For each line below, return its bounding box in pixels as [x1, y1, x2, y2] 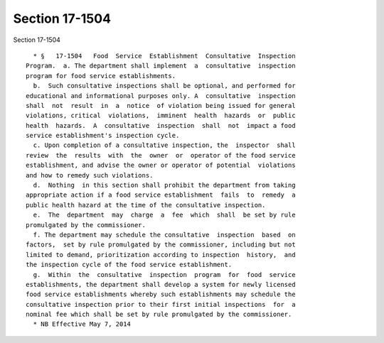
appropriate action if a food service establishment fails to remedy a [26, 191, 296, 199]
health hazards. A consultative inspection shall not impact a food [26, 121, 296, 129]
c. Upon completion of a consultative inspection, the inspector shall [33, 141, 296, 149]
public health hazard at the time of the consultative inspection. [26, 201, 266, 209]
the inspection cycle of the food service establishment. [26, 261, 233, 269]
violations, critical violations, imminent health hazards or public [26, 111, 296, 120]
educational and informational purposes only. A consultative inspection [26, 92, 296, 99]
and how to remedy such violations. [26, 171, 154, 179]
